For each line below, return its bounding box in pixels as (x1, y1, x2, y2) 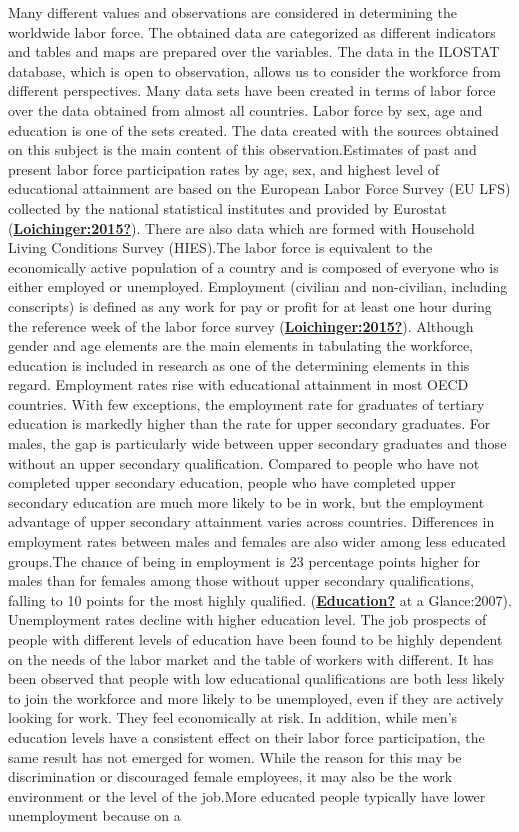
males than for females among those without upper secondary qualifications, (8, 570, 475, 591)
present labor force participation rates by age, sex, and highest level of (8, 158, 440, 179)
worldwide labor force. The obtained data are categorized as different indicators (8, 21, 496, 42)
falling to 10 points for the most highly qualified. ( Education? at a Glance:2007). (8, 589, 512, 610)
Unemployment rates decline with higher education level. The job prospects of (8, 609, 487, 630)
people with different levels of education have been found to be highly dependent (8, 629, 503, 649)
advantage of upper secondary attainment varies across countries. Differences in (8, 511, 495, 532)
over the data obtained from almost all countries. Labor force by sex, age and (8, 99, 483, 120)
